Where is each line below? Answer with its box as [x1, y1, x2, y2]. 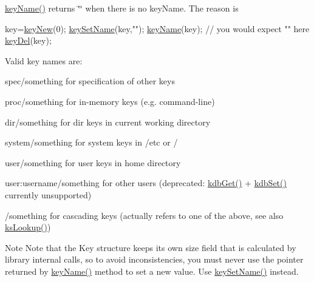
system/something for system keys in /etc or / [5, 136, 178, 149]
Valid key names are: [5, 54, 83, 67]
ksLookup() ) [5, 221, 51, 233]
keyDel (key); [5, 34, 52, 47]
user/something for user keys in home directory [5, 156, 181, 169]
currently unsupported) [5, 188, 92, 201]
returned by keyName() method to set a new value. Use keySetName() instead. [5, 264, 299, 277]
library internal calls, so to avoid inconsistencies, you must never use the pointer [5, 253, 304, 266]
